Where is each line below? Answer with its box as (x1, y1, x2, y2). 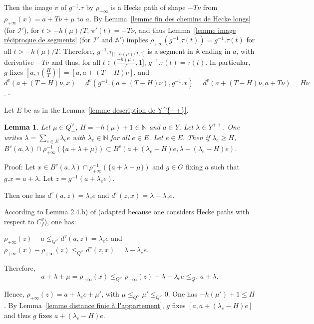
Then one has (4, 189, 45, 200)
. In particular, (205, 56, 251, 67)
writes (4, 132, 22, 142)
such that (211, 162, 240, 172)
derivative (4, 56, 34, 67)
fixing (186, 162, 203, 172)
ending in (202, 45, 231, 56)
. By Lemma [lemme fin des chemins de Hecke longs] (89, 13, 251, 23)
